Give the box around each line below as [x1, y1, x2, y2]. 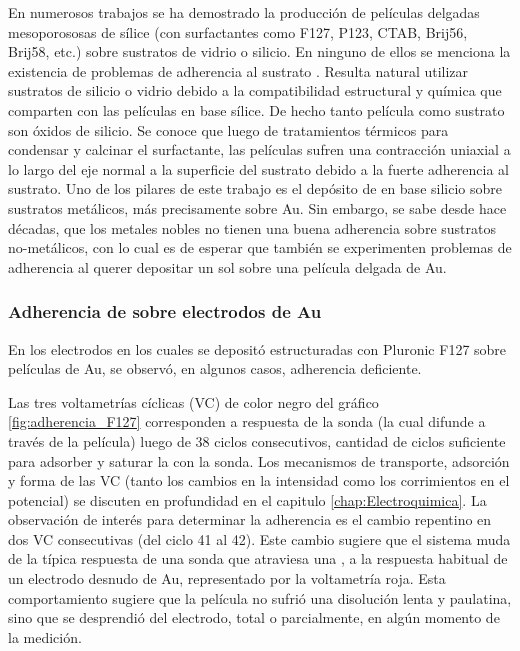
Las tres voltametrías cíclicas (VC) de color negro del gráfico [8, 391, 379, 412]
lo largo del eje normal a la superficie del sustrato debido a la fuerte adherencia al [8, 158, 509, 179]
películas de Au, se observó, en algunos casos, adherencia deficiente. [8, 358, 422, 379]
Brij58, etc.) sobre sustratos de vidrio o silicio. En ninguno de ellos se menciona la [8, 41, 511, 62]
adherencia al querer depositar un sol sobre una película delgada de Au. [8, 256, 447, 277]
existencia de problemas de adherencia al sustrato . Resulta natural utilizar [8, 60, 469, 81]
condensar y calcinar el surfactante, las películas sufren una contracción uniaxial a [8, 139, 511, 160]
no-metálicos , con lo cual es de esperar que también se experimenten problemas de [8, 237, 512, 258]
